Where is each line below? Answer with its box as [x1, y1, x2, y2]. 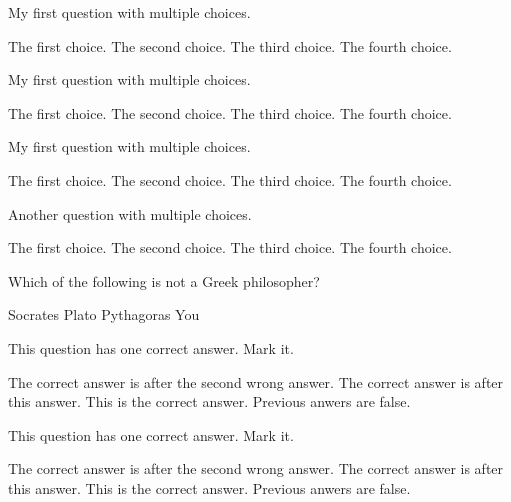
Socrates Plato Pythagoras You [8, 304, 200, 325]
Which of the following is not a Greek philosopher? [8, 270, 320, 291]
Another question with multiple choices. [8, 203, 252, 224]
